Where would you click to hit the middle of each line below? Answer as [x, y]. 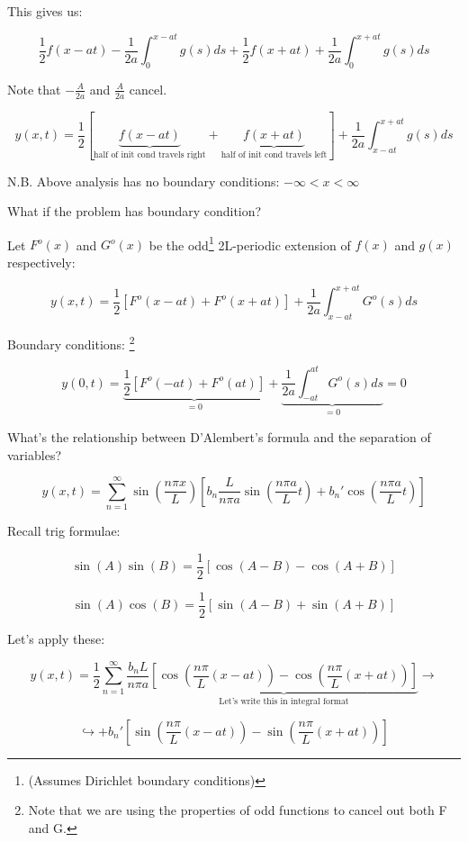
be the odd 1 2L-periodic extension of [250, 243]
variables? [35, 454]
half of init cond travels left [274, 155]
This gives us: [45, 11]
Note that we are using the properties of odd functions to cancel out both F [238, 810]
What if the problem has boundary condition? [135, 211]
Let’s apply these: [56, 638]
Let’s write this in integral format [284, 702]
